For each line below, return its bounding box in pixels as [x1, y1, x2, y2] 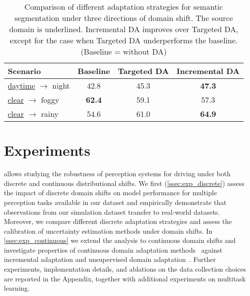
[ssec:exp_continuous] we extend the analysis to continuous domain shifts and [4, 235, 236, 245]
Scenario [8, 65, 41, 76]
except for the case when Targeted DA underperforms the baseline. [10, 35, 238, 46]
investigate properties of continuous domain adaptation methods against [4, 244, 223, 255]
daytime [8, 80, 36, 91]
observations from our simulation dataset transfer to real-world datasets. [4, 206, 220, 217]
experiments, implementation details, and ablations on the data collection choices [4, 264, 246, 274]
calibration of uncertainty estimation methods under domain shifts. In [4, 225, 213, 236]
